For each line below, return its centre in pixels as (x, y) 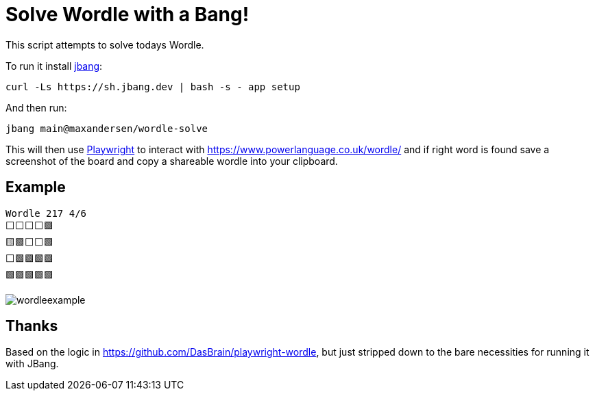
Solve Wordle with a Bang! (127, 14)
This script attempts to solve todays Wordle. (105, 44)
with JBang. (32, 364)
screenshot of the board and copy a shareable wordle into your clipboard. (172, 161)
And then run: (36, 107)
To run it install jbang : (54, 66)
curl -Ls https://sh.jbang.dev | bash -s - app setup (153, 87)
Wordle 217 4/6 (46, 213)
